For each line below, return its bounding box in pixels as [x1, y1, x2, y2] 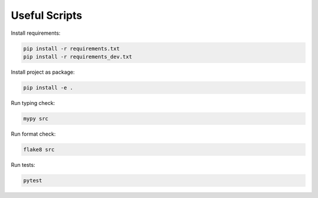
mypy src [23, 115, 49, 122]
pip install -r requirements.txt [23, 45, 120, 52]
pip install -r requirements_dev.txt [23, 53, 132, 60]
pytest [23, 177, 42, 184]
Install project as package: [11, 68, 75, 75]
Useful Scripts [11, 9, 82, 22]
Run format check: [11, 130, 56, 137]
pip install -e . [23, 84, 74, 91]
